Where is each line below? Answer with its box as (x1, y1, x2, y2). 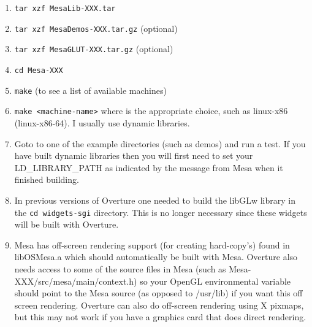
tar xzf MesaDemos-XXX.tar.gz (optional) (14, 21, 178, 34)
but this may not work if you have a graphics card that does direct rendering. (14, 310, 306, 323)
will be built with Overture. (14, 218, 119, 231)
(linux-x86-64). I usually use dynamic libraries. (14, 116, 190, 129)
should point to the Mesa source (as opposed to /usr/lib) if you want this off (14, 287, 303, 299)
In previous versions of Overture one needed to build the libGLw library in (14, 193, 295, 206)
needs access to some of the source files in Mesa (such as (14, 262, 226, 275)
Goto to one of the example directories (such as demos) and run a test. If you (14, 137, 306, 150)
